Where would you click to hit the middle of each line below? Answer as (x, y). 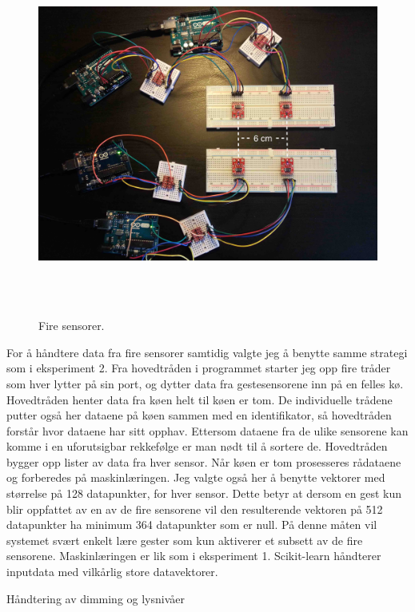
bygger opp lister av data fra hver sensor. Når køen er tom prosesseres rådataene (204, 461)
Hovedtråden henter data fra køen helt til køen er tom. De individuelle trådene (200, 399)
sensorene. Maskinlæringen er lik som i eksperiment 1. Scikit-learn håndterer (194, 556)
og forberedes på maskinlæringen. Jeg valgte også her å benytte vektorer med (196, 477)
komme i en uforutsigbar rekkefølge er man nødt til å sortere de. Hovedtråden (197, 446)
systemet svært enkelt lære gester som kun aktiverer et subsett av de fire (185, 540)
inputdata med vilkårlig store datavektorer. (112, 572)
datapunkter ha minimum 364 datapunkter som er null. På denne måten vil (192, 525)
